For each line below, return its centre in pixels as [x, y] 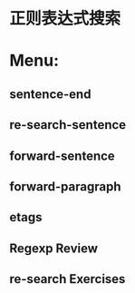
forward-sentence [62, 156]
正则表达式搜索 [65, 19]
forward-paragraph [65, 186]
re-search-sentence [68, 125]
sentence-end [50, 94]
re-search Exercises [67, 279]
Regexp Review [53, 248]
